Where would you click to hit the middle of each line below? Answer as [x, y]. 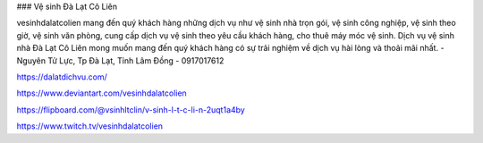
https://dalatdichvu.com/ [62, 77]
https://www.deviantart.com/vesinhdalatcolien [102, 93]
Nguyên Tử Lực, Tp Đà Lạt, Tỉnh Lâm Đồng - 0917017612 [120, 60]
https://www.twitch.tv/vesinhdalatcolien [90, 126]
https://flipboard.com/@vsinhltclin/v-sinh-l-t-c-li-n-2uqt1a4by [131, 109]
